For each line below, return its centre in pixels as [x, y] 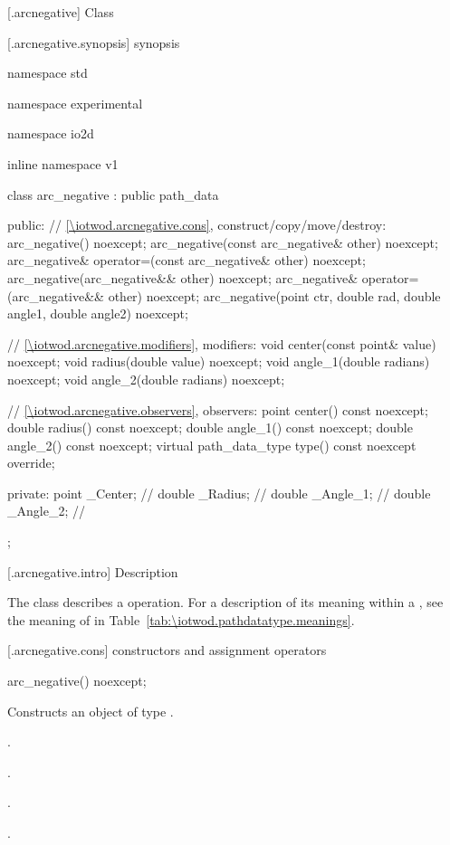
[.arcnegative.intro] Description [93, 571]
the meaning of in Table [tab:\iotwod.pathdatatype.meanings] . [181, 619]
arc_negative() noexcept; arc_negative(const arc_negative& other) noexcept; [223, 242]
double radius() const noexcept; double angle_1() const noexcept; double [210, 427]
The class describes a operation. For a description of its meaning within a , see [225, 602]
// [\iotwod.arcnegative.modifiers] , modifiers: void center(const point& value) [222, 343]
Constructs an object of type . [91, 711]
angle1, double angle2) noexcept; [98, 313]
